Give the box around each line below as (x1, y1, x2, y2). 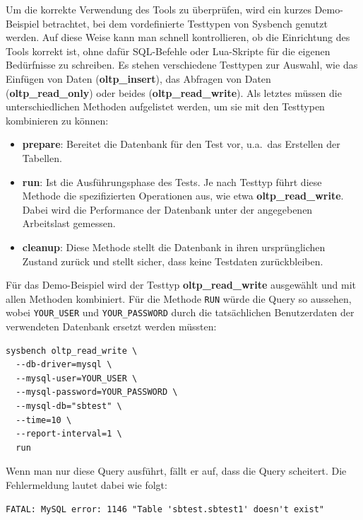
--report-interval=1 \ (16, 429, 122, 439)
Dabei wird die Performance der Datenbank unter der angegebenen (22, 202, 313, 216)
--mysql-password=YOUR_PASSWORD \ (16, 387, 178, 398)
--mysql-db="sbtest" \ (16, 400, 122, 411)
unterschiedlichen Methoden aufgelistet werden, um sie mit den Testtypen (6, 99, 325, 114)
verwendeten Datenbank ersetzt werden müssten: (6, 319, 217, 333)
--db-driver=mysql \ (16, 359, 112, 370)
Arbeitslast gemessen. (22, 216, 116, 231)
